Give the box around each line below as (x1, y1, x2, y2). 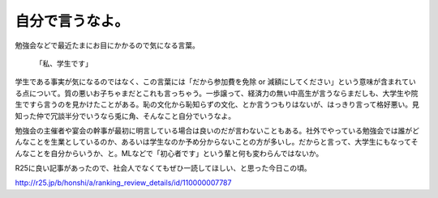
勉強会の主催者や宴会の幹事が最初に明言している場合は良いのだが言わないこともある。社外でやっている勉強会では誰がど (15, 125, 419, 135)
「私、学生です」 (35, 58, 92, 68)
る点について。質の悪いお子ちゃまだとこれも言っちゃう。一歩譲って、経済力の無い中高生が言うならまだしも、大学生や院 (15, 88, 419, 98)
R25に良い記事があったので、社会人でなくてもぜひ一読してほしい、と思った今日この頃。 (15, 163, 311, 173)
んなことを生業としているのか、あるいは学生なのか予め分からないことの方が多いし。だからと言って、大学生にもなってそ (15, 137, 419, 147)
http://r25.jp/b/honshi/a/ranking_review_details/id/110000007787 (15, 178, 232, 187)
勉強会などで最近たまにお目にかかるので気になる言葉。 (15, 40, 200, 50)
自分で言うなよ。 (15, 12, 130, 30)
